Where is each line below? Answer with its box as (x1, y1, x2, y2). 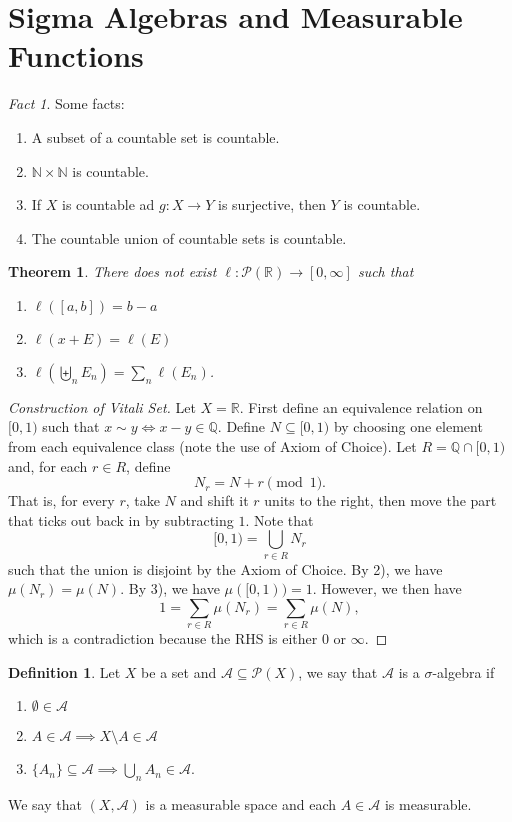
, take (125, 490, 160, 511)
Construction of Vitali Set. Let (8, 396, 196, 417)
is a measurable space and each (145, 794, 336, 815)
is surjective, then (218, 194, 326, 215)
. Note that (245, 509, 314, 530)
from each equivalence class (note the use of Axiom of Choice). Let (8, 436, 417, 457)
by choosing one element (333, 416, 483, 437)
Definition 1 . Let (8, 661, 121, 682)
